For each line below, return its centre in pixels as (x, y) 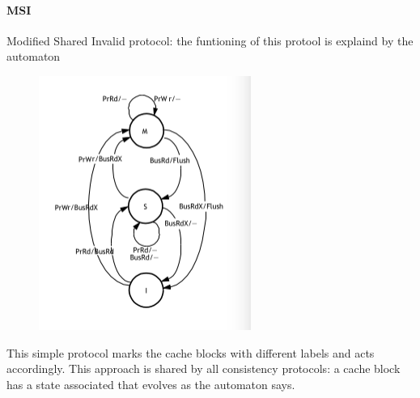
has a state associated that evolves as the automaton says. (151, 384)
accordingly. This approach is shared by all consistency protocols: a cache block (204, 368)
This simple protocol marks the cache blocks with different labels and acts (191, 352)
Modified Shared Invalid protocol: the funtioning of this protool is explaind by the (210, 40)
